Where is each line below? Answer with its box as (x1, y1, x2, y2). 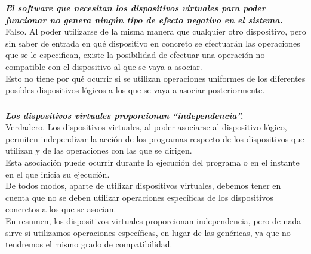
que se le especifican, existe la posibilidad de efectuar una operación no (5, 48, 265, 61)
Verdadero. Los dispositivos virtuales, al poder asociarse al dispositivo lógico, (5, 121, 287, 133)
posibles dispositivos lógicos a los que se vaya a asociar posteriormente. (5, 84, 265, 96)
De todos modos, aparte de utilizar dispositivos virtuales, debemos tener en (5, 179, 281, 192)
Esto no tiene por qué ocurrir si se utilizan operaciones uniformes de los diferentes (5, 72, 306, 84)
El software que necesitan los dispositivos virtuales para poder (5, 2, 266, 14)
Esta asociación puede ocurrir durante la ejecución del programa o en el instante (5, 156, 300, 169)
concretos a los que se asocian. (5, 203, 116, 215)
